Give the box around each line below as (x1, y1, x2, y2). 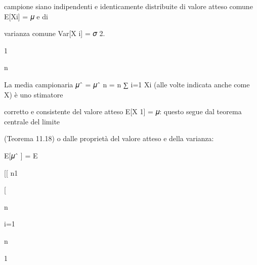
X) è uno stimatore (4, 89, 63, 100)
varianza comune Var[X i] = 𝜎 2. (4, 28, 105, 39)
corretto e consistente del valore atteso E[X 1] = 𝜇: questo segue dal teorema (4, 106, 242, 117)
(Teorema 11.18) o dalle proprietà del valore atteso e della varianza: (4, 133, 214, 144)
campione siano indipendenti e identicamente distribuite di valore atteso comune (4, 1, 253, 11)
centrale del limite (4, 116, 60, 126)
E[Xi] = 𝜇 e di (4, 11, 48, 21)
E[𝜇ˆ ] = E (4, 150, 38, 160)
